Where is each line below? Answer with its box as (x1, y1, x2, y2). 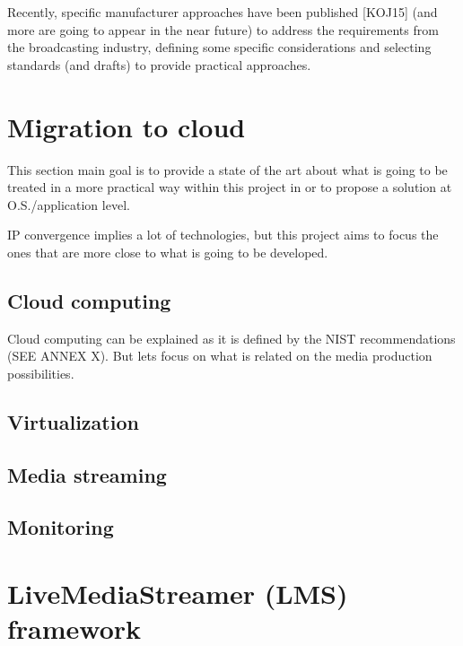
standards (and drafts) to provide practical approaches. (7, 55, 311, 74)
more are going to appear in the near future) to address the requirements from (7, 20, 439, 39)
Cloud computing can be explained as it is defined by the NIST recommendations (7, 328, 456, 347)
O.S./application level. (7, 195, 130, 214)
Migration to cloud (7, 108, 246, 144)
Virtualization (7, 407, 139, 435)
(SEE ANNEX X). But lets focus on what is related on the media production (7, 346, 432, 365)
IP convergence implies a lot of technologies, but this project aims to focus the (7, 225, 439, 244)
